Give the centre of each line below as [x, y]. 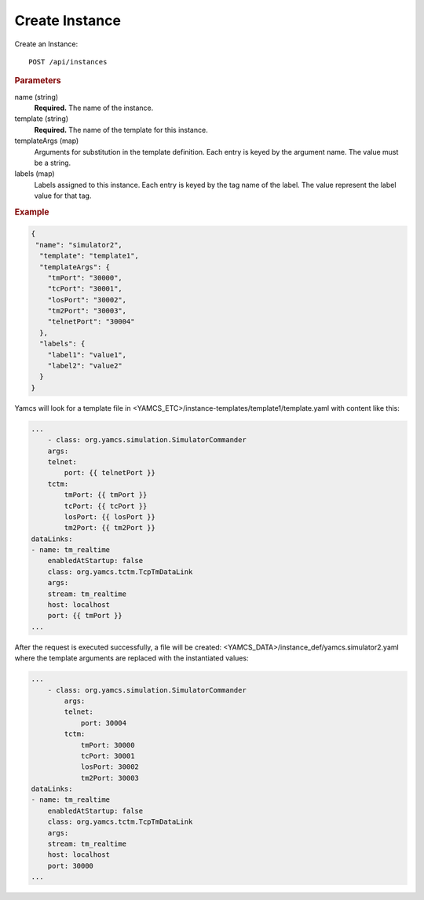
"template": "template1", [89, 256]
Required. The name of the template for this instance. [121, 130]
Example [32, 212]
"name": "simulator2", [79, 245]
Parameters [38, 81]
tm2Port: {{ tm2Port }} [110, 528]
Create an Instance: [46, 44]
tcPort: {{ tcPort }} [106, 506]
